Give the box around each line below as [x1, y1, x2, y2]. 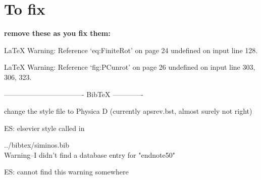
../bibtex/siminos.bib [4, 140, 69, 150]
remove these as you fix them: [4, 28, 111, 38]
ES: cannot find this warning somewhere [4, 166, 129, 177]
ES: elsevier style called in [4, 122, 85, 133]
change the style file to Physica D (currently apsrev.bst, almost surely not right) [4, 106, 252, 116]
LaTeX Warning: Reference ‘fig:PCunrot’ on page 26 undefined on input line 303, [4, 62, 255, 72]
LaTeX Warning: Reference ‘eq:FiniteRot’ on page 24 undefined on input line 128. [4, 44, 258, 55]
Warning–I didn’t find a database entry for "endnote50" [4, 149, 175, 160]
